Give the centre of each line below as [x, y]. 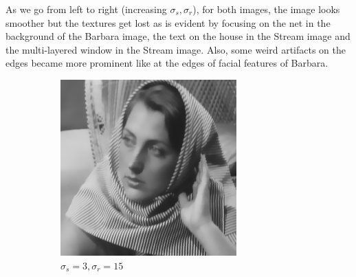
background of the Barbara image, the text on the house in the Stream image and [178, 36]
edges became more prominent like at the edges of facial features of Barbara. [167, 63]
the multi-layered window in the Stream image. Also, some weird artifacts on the [176, 49]
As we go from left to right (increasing [86, 9]
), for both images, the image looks [266, 9]
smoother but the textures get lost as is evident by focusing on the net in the [168, 22]
